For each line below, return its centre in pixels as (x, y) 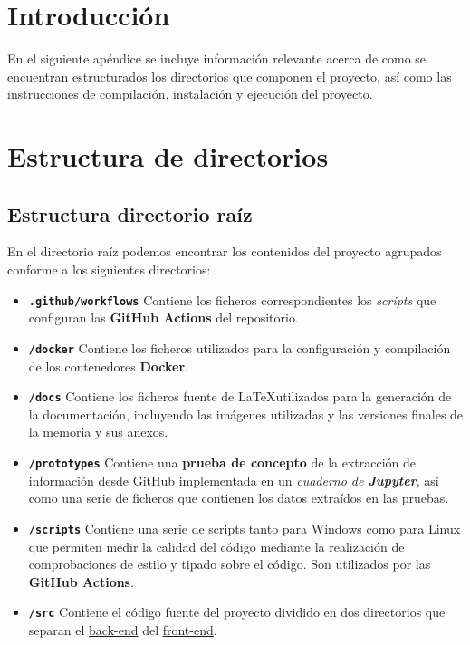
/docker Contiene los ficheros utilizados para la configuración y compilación (240, 347)
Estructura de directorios (168, 156)
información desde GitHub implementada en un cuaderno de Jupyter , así (234, 480)
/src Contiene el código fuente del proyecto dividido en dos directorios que (237, 612)
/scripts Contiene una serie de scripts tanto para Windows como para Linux (245, 528)
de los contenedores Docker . (108, 366)
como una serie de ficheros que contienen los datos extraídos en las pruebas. (239, 498)
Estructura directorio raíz (130, 213)
